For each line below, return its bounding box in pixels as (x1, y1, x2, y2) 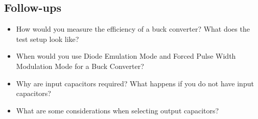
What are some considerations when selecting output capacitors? (16, 105, 219, 115)
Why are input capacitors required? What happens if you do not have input (16, 78, 254, 88)
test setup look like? (16, 33, 79, 44)
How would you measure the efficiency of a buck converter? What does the (16, 23, 250, 34)
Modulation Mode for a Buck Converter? (16, 60, 144, 71)
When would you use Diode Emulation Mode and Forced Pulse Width (16, 51, 236, 61)
